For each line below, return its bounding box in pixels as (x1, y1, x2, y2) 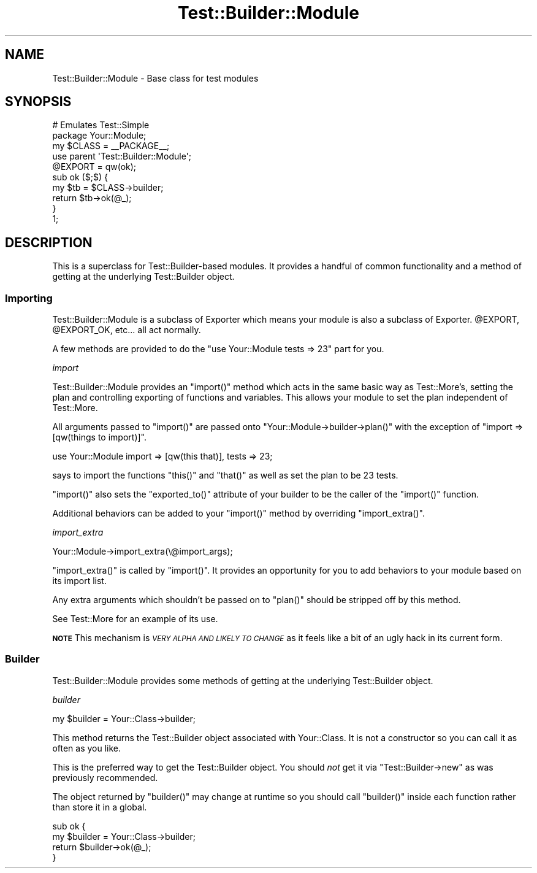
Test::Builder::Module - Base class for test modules (52, 72, 259, 83)
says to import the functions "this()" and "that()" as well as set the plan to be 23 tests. (52, 470, 398, 481)
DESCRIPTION (5, 234, 93, 250)
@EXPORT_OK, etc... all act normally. (52, 325, 201, 336)
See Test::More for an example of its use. (52, 613, 218, 625)
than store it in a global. (52, 801, 147, 812)
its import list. (52, 575, 107, 586)
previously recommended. (52, 772, 158, 783)
